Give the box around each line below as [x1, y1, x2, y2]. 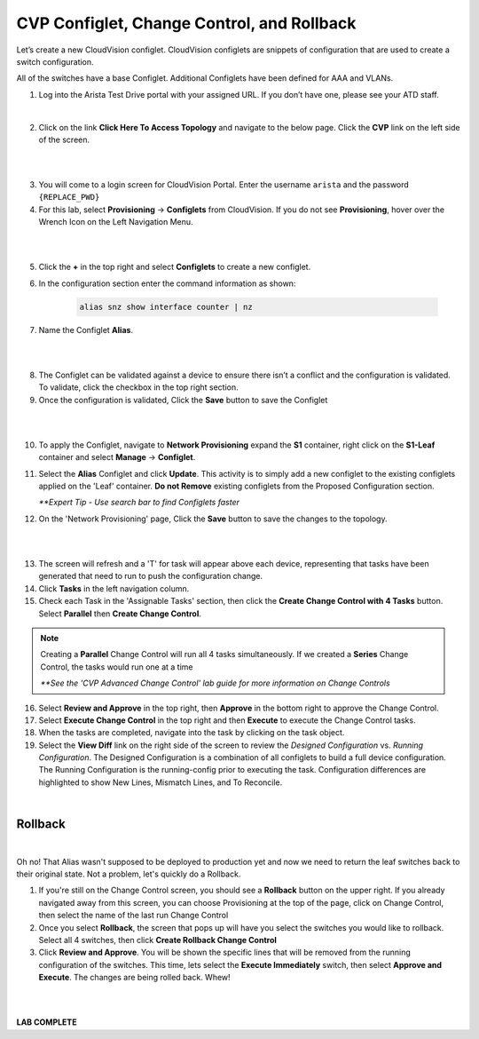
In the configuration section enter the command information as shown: [38, 278, 296, 289]
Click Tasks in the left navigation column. [38, 583, 190, 594]
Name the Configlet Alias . [38, 324, 133, 335]
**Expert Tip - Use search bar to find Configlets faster [38, 497, 239, 508]
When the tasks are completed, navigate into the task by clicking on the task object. [38, 727, 345, 738]
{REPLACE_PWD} [38, 192, 100, 202]
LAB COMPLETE [16, 1017, 77, 1027]
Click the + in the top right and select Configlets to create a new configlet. [38, 262, 311, 273]
